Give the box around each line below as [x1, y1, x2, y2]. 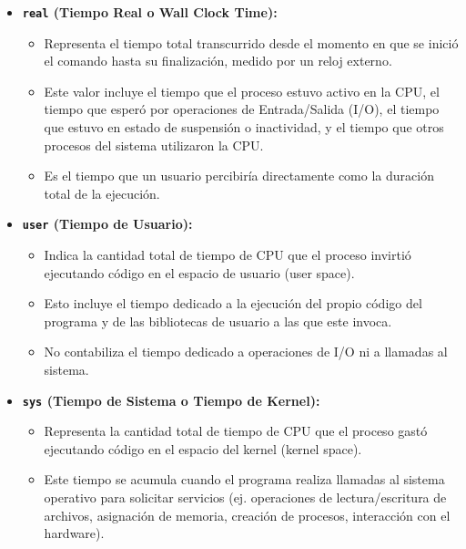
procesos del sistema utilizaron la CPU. [44, 135, 264, 154]
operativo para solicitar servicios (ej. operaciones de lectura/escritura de [44, 488, 447, 507]
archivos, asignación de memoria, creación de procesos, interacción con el [44, 505, 451, 524]
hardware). [44, 523, 105, 543]
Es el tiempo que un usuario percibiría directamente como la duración [44, 166, 434, 185]
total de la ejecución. [44, 183, 160, 202]
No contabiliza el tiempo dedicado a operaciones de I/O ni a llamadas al [44, 342, 448, 361]
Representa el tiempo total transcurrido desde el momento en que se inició [44, 33, 459, 52]
